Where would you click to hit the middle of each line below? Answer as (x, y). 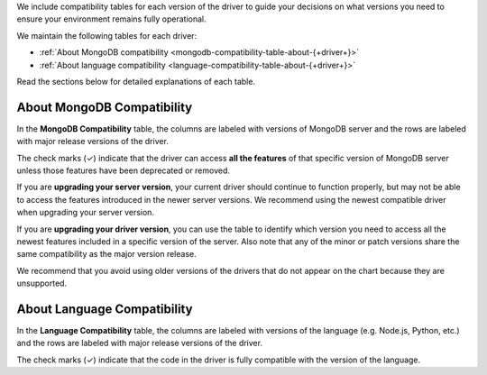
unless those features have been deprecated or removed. (123, 170)
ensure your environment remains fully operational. (111, 19)
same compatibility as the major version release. (107, 254)
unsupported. (42, 283)
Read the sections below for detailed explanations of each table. (136, 81)
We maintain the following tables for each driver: (107, 35)
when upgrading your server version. (86, 213)
